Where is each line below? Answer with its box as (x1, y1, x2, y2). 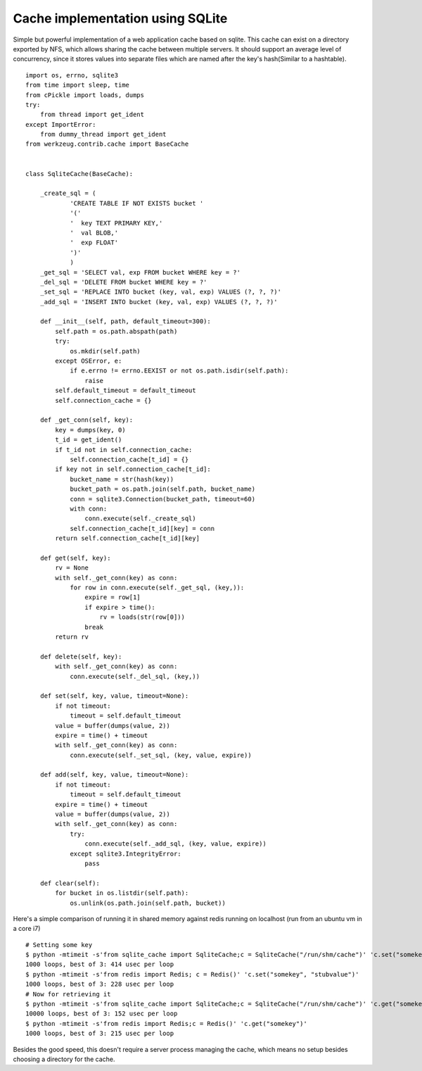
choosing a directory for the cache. (13, 1055, 115, 1063)
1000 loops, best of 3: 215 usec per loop (25, 1029, 174, 1038)
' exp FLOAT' (70, 239, 119, 246)
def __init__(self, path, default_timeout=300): (39, 318, 211, 325)
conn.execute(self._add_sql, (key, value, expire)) (84, 840, 267, 848)
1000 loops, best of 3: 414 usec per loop (25, 960, 174, 968)
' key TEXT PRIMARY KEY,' (70, 219, 163, 227)
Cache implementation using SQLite (13, 11, 228, 26)
